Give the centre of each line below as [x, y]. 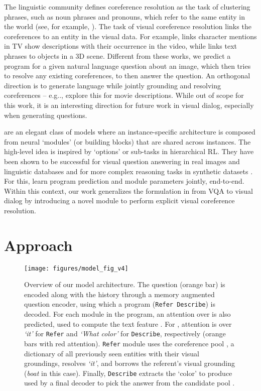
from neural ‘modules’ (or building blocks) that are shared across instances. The [127, 141]
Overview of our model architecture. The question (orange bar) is [125, 284]
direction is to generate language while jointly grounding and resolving [113, 85]
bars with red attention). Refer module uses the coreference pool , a [129, 343]
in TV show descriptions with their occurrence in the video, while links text [121, 46]
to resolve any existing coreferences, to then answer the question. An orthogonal [127, 76]
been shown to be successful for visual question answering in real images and [122, 161]
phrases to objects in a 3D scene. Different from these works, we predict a [117, 55]
